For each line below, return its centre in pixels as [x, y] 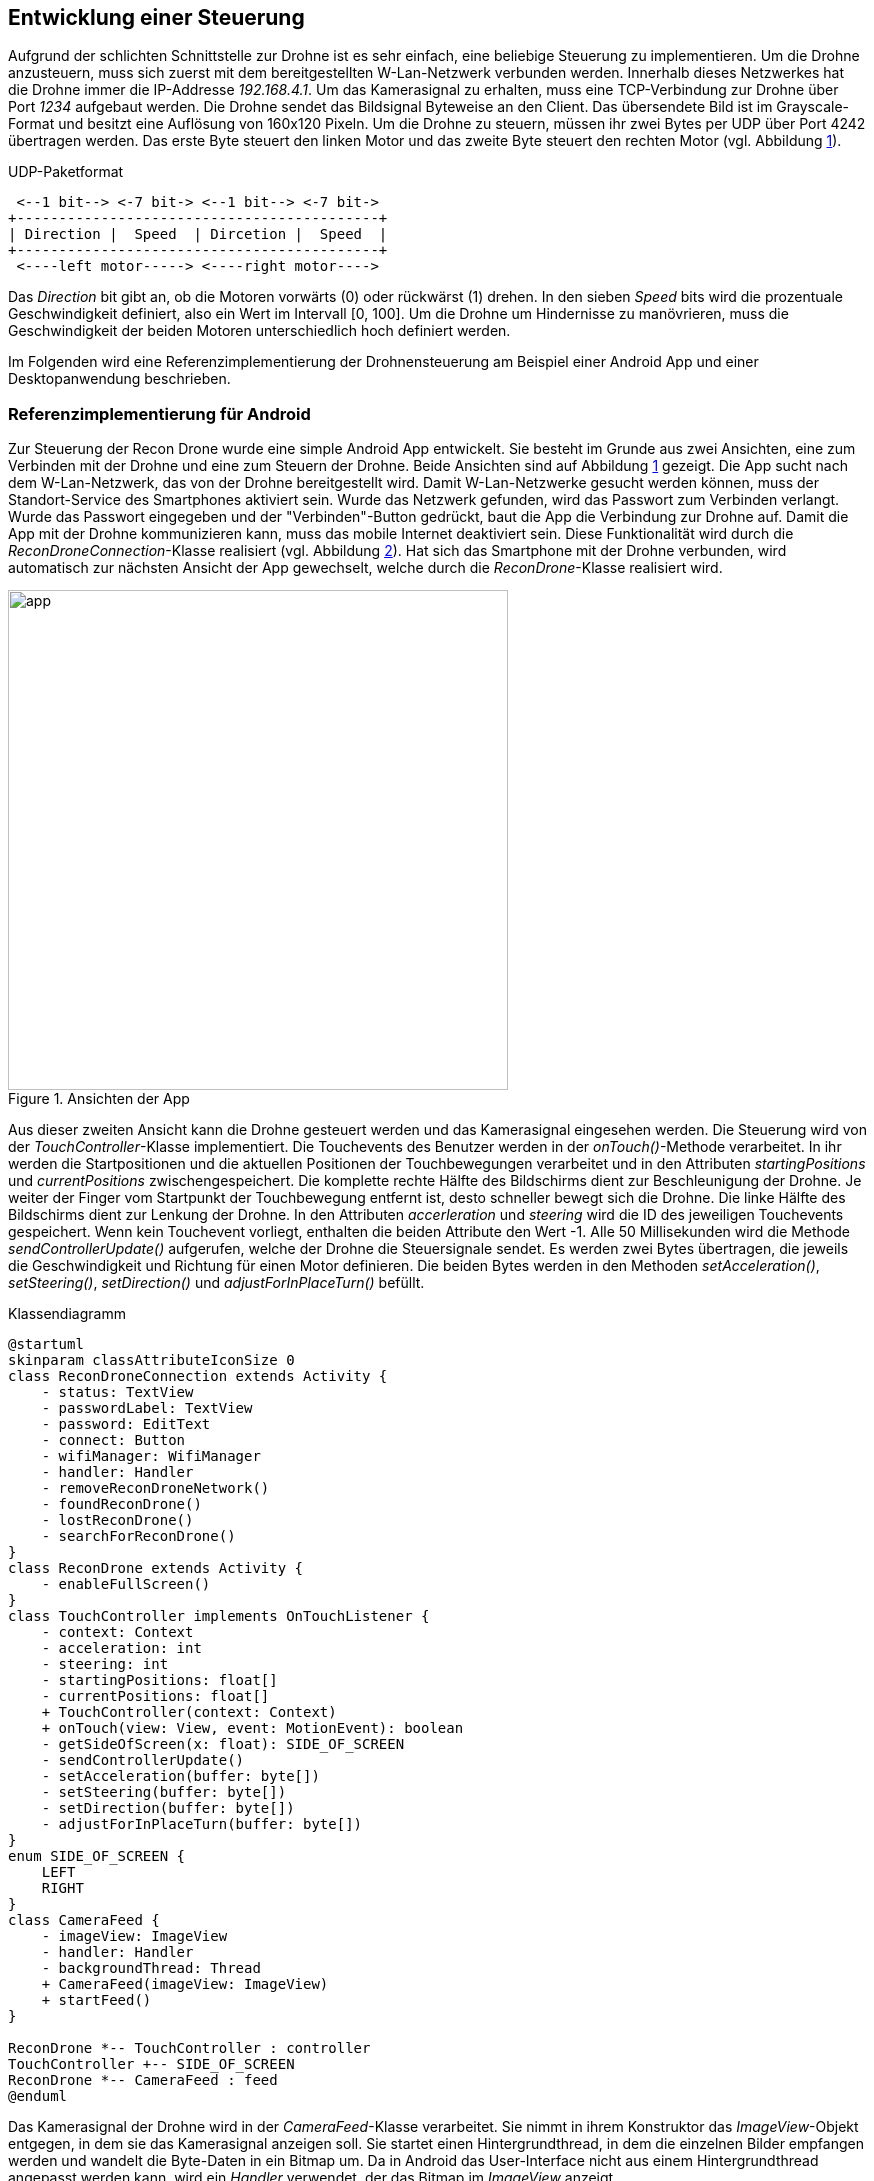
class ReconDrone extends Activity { [156, 1568]
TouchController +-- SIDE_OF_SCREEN [151, 2064]
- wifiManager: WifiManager [151, 1456]
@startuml [46, 1344]
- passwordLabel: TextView [147, 1408]
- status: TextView [117, 1392]
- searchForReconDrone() [138, 1536]
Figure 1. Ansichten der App [99, 1099]
